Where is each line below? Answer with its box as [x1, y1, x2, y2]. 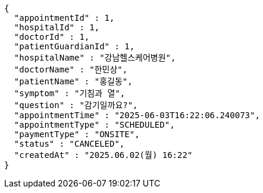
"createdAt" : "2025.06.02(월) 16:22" [14, 150, 193, 160]
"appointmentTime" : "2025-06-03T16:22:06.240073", [14, 110, 260, 120]
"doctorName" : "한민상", [14, 65, 128, 74]
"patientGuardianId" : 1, [14, 42, 135, 51]
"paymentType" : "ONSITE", [14, 129, 140, 139]
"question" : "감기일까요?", [14, 100, 138, 110]
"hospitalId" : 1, [14, 23, 100, 32]
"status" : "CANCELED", [14, 139, 125, 148]
